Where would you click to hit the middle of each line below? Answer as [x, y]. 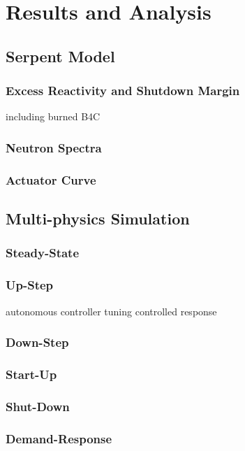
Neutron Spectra [54, 147]
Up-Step [30, 285]
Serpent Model [60, 56]
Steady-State [43, 253]
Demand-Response [59, 438]
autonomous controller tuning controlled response [111, 311]
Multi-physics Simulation [98, 219]
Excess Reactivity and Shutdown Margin [123, 91]
